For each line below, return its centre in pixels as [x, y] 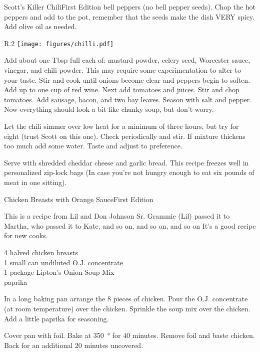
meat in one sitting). [35, 182]
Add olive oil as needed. [40, 26]
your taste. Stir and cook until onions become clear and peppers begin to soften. [127, 79]
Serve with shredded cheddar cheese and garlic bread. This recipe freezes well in [126, 162]
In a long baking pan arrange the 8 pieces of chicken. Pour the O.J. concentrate [126, 299]
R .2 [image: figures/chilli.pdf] [59, 43]
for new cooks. [26, 235]
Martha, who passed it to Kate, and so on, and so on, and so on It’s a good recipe [130, 225]
